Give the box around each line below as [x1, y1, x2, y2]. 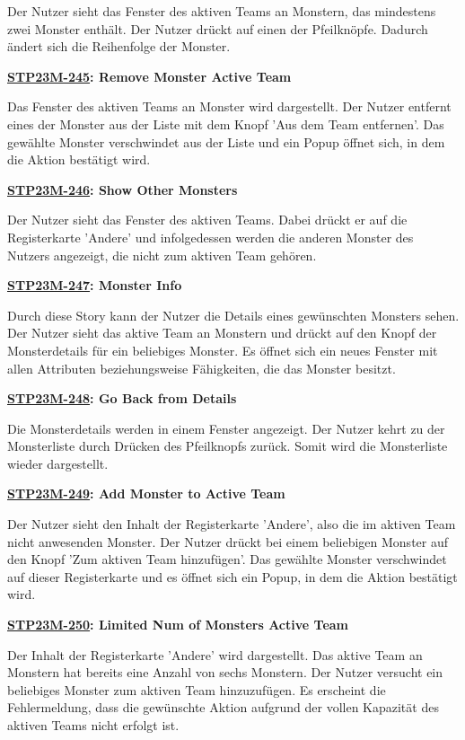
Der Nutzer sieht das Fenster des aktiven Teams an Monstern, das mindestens [7, 2, 436, 20]
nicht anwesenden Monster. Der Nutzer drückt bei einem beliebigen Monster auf [7, 532, 449, 551]
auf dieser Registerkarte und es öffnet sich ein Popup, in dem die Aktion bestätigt [7, 567, 458, 586]
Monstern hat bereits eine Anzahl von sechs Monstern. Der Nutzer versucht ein [7, 663, 443, 682]
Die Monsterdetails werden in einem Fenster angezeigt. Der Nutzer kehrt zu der [7, 418, 445, 437]
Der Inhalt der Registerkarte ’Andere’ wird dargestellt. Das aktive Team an [7, 645, 423, 664]
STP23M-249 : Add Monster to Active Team [7, 484, 285, 503]
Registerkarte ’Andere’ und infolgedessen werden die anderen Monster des [7, 227, 414, 246]
